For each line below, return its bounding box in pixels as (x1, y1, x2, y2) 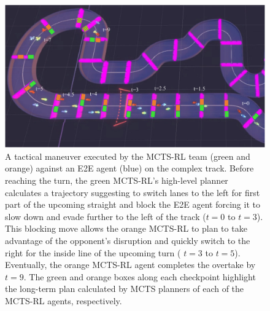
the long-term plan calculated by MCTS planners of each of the (5, 282, 244, 295)
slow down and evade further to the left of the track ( (5, 210, 206, 222)
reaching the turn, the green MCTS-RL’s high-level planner (5, 174, 228, 187)
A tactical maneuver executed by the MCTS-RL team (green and (5, 149, 250, 162)
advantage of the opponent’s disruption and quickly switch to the (5, 234, 250, 247)
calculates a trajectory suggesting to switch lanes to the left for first (5, 186, 260, 199)
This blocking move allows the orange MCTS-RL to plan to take (5, 222, 247, 235)
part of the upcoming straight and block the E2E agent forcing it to (5, 198, 260, 211)
